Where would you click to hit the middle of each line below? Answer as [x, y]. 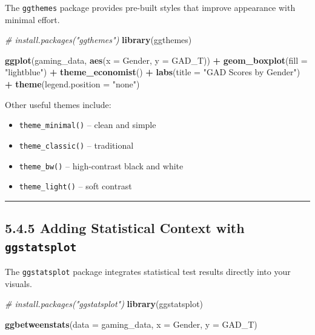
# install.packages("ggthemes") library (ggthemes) [98, 40]
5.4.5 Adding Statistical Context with [125, 228]
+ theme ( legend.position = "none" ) [72, 84]
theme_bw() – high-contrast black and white [101, 165]
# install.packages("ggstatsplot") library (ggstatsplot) [104, 304]
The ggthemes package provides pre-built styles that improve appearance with [150, 7]
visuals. [18, 283]
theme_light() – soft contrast [75, 186]
